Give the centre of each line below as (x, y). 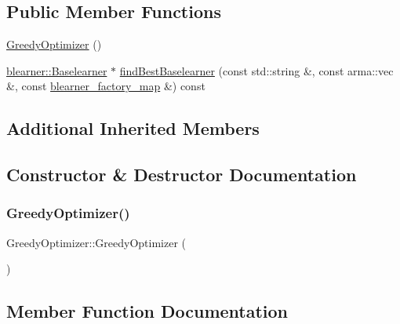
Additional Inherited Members (133, 128)
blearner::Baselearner (57, 70)
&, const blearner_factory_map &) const (106, 86)
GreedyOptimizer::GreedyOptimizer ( (96, 242)
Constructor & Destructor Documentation (182, 175)
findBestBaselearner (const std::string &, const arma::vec (256, 70)
